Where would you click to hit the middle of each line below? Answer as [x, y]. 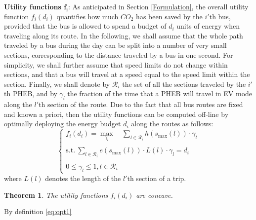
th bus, [220, 16]
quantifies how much [87, 16]
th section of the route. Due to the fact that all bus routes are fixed [141, 104]
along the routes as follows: [172, 124]
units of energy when [208, 26]
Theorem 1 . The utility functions [56, 195]
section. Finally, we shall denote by [57, 84]
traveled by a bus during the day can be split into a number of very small [115, 45]
